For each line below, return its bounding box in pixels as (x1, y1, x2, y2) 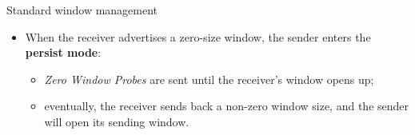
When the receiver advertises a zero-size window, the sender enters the (25, 28, 371, 45)
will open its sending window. (44, 113, 190, 129)
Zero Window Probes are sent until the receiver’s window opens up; (44, 70, 374, 87)
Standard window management (6, 2, 158, 18)
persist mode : (25, 44, 102, 61)
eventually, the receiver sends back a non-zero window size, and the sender (44, 97, 409, 114)
